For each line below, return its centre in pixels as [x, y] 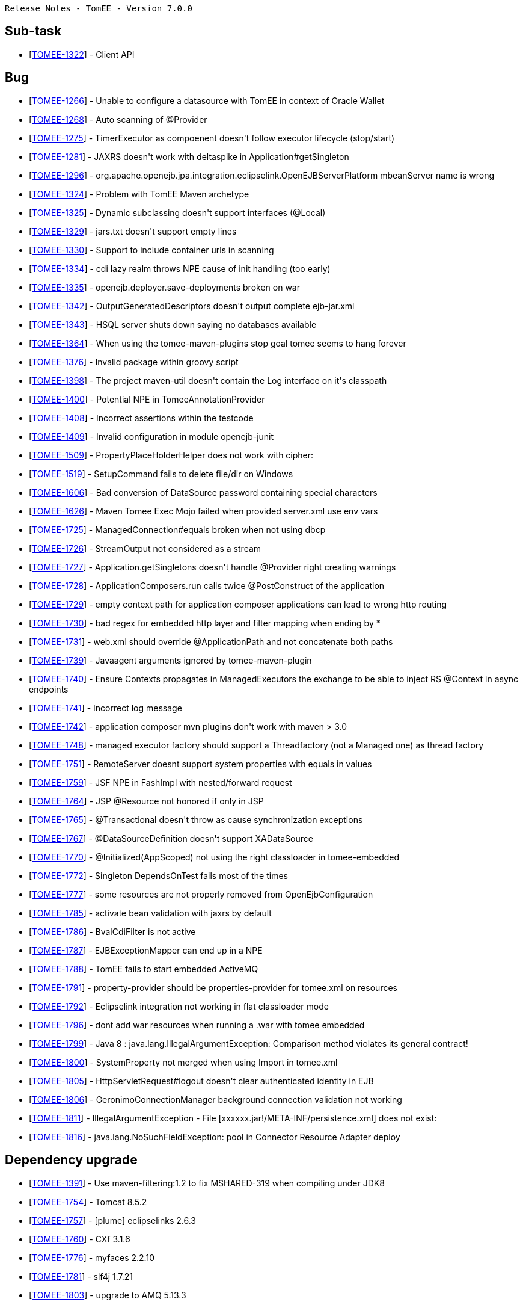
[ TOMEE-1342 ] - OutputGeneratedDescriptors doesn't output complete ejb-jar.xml [192, 306]
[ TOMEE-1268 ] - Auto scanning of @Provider [118, 119]
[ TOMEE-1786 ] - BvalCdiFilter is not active [112, 931]
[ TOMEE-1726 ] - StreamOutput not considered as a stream [145, 548]
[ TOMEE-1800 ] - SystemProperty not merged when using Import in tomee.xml [183, 1062]
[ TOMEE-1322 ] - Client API [82, 54]
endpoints [49, 689]
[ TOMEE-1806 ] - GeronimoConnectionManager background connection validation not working [216, 1099]
